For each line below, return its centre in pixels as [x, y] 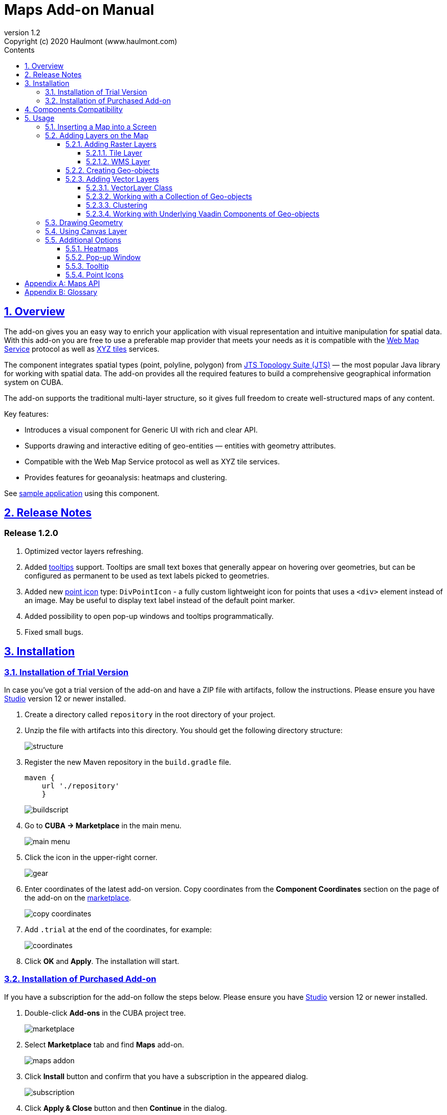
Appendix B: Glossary [61, 292]
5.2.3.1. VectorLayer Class [129, 187]
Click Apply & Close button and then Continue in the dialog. [126, 1108]
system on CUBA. [34, 382]
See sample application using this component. [82, 493]
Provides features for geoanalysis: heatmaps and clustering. [126, 477]
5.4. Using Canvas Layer [86, 231]
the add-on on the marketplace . [78, 898]
